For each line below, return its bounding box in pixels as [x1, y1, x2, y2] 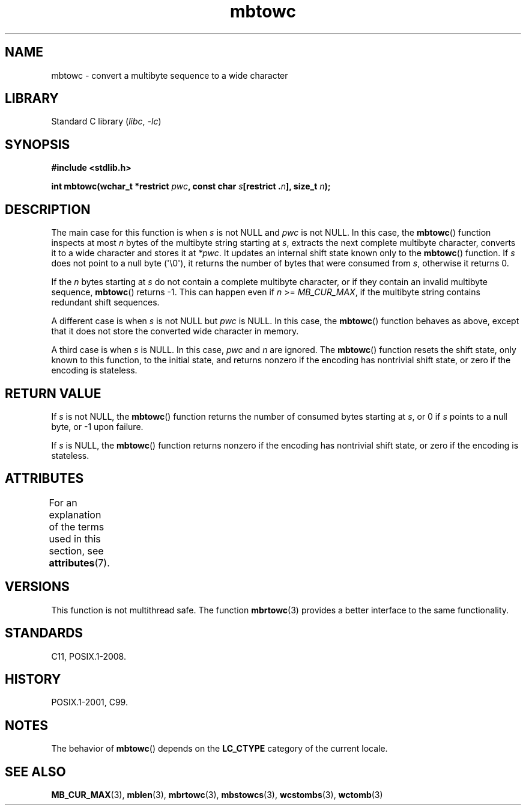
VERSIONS [5, 579, 70, 595]
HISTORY [5, 671, 61, 687]
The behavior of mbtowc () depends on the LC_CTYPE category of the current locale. [51, 743, 388, 754]
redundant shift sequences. [51, 297, 160, 308]
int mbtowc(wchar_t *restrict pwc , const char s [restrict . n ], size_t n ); [51, 181, 331, 192]
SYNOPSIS [5, 137, 70, 152]
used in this [49, 532, 101, 545]
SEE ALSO [5, 764, 66, 779]
